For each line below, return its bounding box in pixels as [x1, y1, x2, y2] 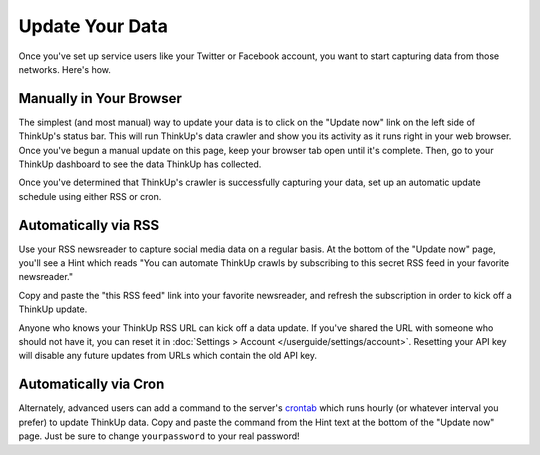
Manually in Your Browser [18, 90, 182, 107]
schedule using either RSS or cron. [18, 190, 162, 202]
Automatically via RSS [18, 216, 160, 234]
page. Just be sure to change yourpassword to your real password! [18, 430, 300, 442]
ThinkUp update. [18, 303, 88, 315]
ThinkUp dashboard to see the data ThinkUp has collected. [18, 158, 262, 170]
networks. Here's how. [18, 63, 112, 75]
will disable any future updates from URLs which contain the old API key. [18, 350, 317, 362]
